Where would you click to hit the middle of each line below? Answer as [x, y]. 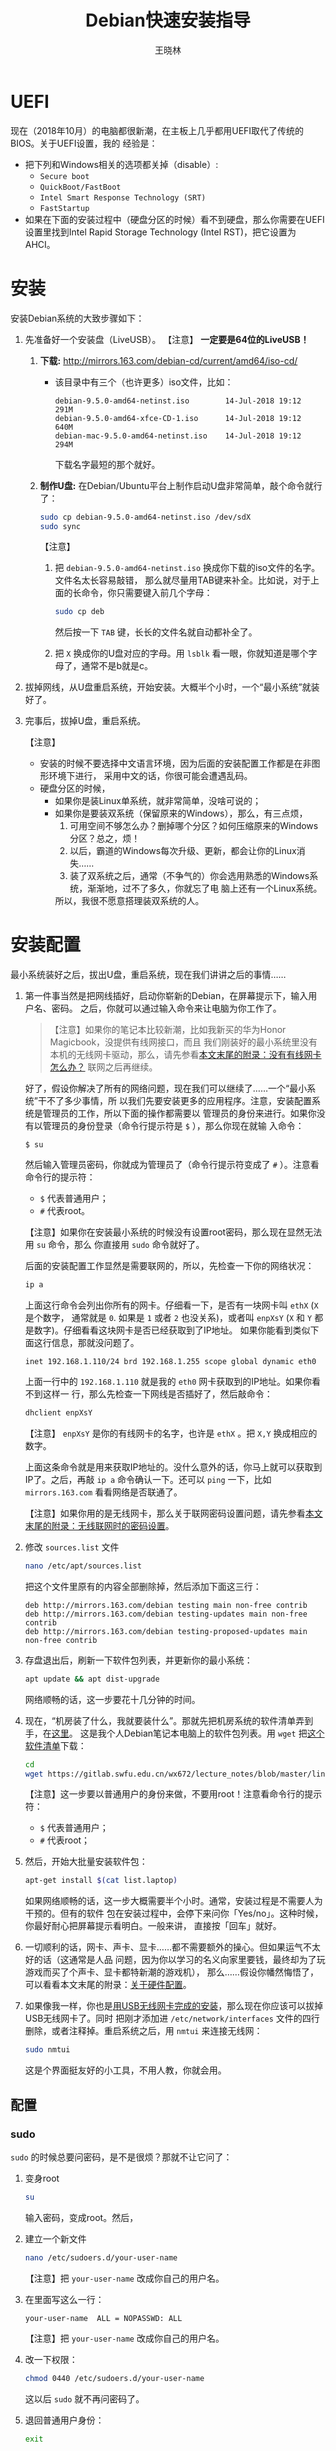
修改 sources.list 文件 [72, 1547]
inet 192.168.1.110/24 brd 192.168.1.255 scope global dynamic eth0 [170, 1362]
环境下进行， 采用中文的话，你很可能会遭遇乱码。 [150, 776]
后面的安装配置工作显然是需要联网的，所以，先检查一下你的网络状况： [169, 1266]
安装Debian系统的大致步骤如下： [77, 318]
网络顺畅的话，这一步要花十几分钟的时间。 [112, 1699]
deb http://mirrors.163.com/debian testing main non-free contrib [166, 1605]
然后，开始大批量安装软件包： [86, 1862]
